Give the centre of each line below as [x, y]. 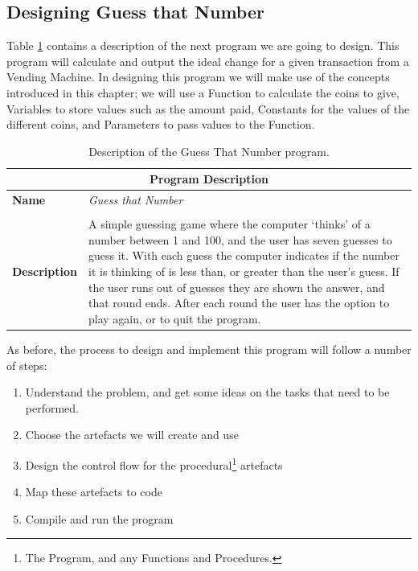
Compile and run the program [99, 518]
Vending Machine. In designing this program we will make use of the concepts [198, 77]
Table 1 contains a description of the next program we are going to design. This [203, 45]
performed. [52, 407]
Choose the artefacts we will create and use [132, 435]
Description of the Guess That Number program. [209, 151]
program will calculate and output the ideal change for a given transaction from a [208, 61]
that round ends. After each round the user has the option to [239, 303]
